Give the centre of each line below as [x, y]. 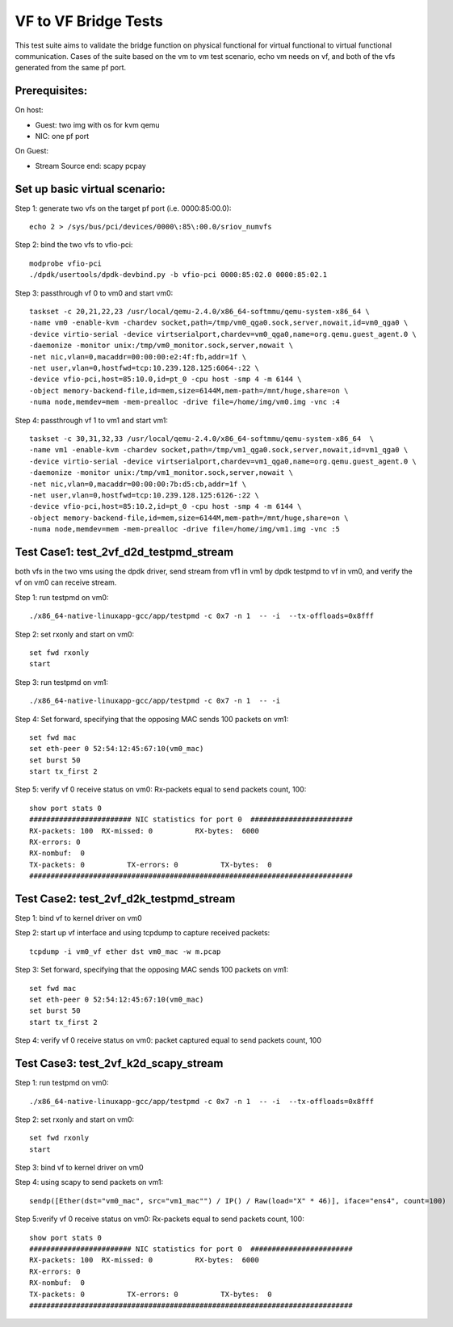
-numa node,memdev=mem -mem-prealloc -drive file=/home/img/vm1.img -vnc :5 [185, 529]
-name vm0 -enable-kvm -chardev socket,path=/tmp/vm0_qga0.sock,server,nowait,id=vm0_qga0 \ [219, 323]
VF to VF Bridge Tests [89, 21]
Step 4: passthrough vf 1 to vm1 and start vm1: [92, 420]
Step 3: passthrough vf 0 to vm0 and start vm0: [94, 293]
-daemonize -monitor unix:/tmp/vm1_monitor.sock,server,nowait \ [161, 473]
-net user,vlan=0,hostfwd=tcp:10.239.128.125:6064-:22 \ [145, 368]
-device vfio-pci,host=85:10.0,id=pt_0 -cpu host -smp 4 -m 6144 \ [166, 379]
